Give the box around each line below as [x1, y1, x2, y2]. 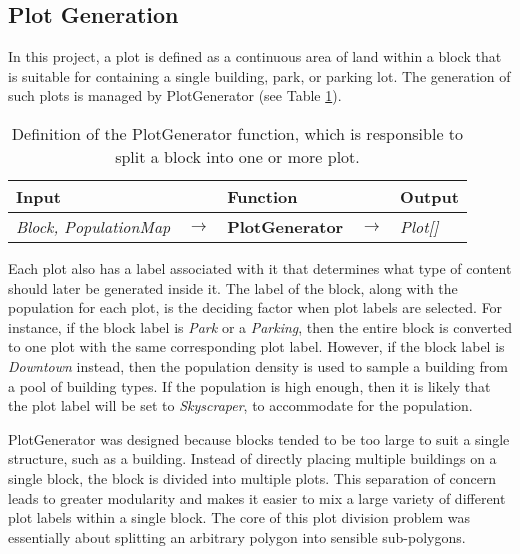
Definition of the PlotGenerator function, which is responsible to [11, 121, 464, 145]
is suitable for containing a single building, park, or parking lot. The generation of [8, 65, 511, 86]
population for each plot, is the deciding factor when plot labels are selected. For [8, 297, 503, 318]
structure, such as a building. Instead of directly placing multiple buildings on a [8, 448, 497, 469]
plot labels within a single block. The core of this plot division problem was [8, 507, 471, 528]
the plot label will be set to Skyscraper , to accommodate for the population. [8, 395, 473, 416]
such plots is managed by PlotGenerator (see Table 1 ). [8, 85, 342, 106]
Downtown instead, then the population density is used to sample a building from [8, 355, 508, 376]
